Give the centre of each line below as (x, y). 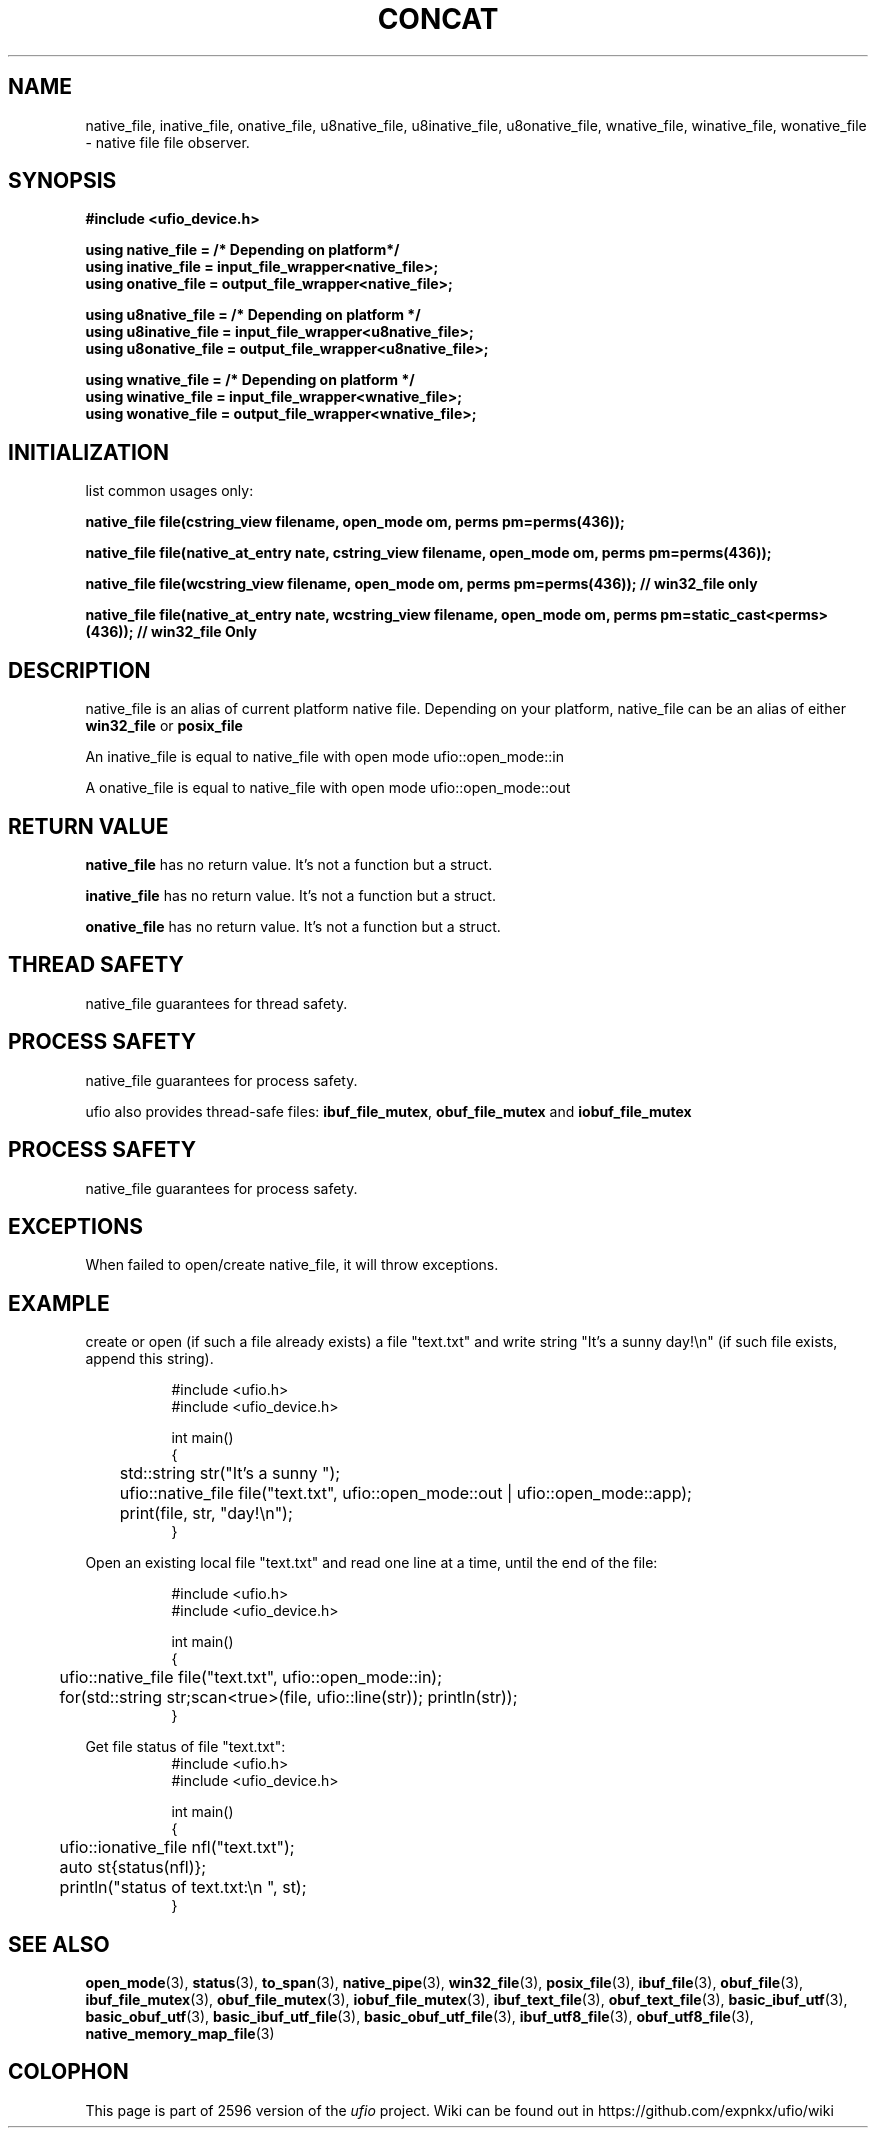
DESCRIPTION (79, 670)
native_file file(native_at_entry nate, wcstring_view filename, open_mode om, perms (371, 615)
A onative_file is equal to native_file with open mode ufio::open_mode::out (328, 788)
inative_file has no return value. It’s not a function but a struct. (290, 895)
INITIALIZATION (89, 452)
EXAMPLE (59, 1303)
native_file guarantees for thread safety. (216, 1003)
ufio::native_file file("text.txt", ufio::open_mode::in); (251, 1677)
